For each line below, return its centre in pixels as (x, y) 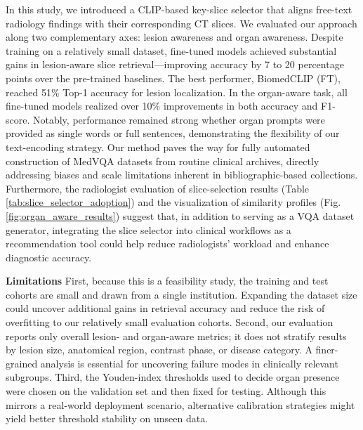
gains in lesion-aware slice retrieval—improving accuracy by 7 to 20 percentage (175, 64)
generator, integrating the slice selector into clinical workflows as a (148, 229)
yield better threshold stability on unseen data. (107, 418)
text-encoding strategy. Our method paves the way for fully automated (158, 146)
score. (18, 119)
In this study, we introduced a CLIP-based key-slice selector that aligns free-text (179, 9)
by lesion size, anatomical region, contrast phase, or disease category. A (159, 350)
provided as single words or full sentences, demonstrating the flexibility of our (173, 133)
